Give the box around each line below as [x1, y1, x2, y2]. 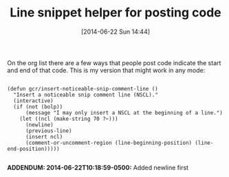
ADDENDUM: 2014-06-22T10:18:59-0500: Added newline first [7, 163, 189, 172]
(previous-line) [25, 127, 72, 134]
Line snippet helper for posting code [10, 5, 221, 21]
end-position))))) [7, 145, 60, 152]
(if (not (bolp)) [13, 103, 63, 110]
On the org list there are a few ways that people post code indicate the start [7, 58, 221, 67]
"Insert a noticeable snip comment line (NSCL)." [13, 91, 158, 98]
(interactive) [13, 97, 54, 104]
